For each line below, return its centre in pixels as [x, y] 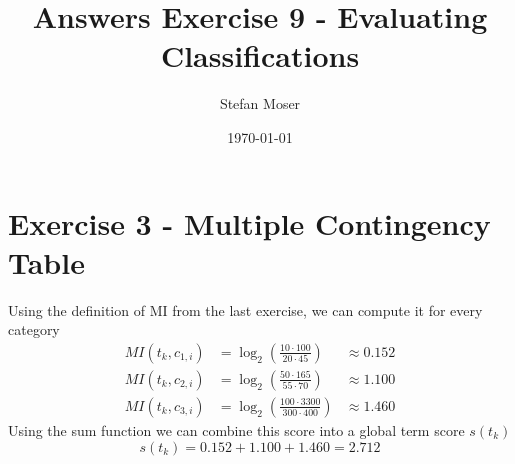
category [34, 329]
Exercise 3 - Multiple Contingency [249, 222]
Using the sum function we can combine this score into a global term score [236, 429]
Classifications [260, 55]
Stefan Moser [260, 103]
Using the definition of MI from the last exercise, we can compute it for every [245, 309]
